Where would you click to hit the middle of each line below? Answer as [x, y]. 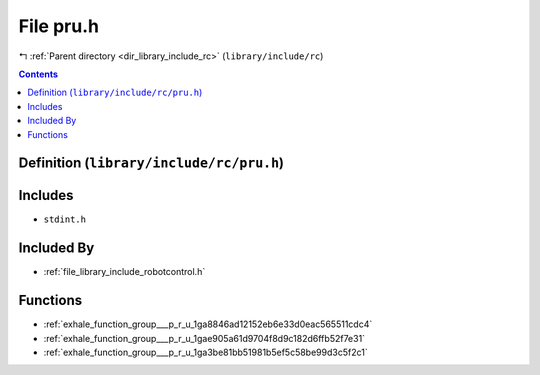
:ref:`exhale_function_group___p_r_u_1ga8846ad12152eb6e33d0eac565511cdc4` [208, 324]
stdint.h [65, 219]
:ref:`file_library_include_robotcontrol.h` [124, 272]
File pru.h [59, 26]
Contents [38, 74]
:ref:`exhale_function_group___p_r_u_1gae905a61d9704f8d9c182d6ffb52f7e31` [204, 338]
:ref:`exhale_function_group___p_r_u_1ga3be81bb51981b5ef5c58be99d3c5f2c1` [206, 352]
